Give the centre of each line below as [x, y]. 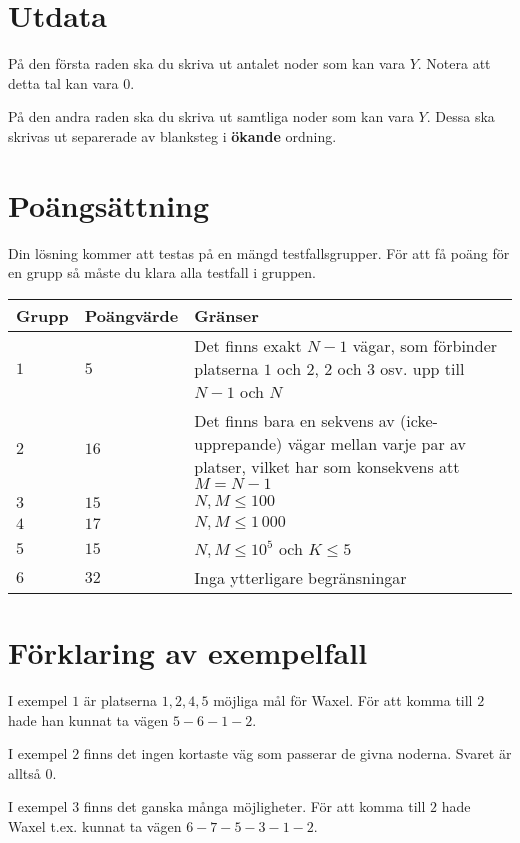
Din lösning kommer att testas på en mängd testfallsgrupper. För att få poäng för [259, 252]
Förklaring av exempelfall [188, 652]
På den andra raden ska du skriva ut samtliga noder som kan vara [211, 116]
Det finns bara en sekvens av [294, 420]
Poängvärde [131, 315]
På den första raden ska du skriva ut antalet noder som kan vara [206, 63]
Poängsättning [109, 204]
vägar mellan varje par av [377, 443]
